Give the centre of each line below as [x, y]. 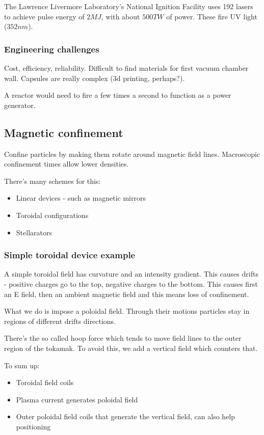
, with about [121, 16]
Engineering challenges [52, 49]
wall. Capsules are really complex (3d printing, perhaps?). [95, 78]
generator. [20, 105]
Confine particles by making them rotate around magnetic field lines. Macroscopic [132, 154]
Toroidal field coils [45, 382]
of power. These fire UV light [212, 16]
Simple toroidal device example [70, 255]
